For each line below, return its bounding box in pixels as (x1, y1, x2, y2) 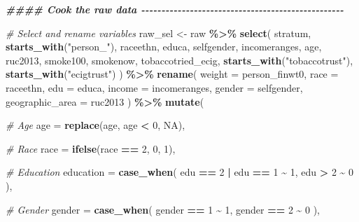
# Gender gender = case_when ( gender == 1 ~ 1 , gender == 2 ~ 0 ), (6, 202, 321, 216)
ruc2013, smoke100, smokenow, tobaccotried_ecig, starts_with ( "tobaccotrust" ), (6, 53, 353, 67)
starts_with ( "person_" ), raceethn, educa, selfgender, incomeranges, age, (6, 39, 322, 54)
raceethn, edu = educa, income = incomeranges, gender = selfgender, (6, 80, 303, 95)
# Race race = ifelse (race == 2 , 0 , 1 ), (6, 141, 176, 155)
